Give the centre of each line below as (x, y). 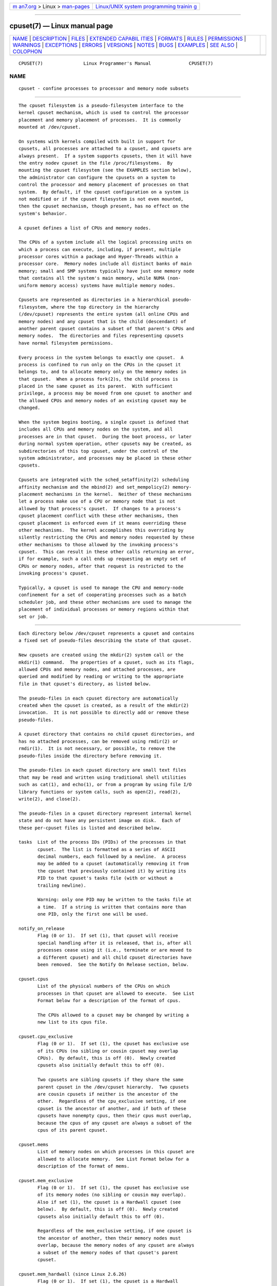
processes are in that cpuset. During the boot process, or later (105, 436)
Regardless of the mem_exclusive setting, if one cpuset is (115, 1231)
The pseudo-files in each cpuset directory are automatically (98, 698)
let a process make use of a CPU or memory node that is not (97, 501)
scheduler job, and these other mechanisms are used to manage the (105, 602)
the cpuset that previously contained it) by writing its (112, 871)
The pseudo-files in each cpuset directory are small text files (103, 770)
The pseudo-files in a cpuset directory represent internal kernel (105, 813)
